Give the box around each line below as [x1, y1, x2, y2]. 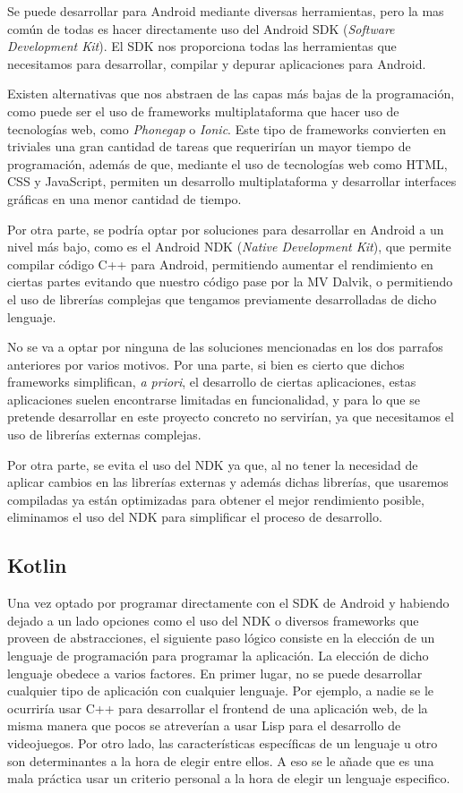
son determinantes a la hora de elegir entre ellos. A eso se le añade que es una [7, 751, 434, 770]
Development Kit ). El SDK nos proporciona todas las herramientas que [7, 37, 397, 55]
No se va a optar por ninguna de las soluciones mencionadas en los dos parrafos [7, 337, 443, 356]
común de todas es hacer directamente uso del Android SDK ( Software [7, 19, 395, 38]
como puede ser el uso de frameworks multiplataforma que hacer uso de [7, 101, 399, 120]
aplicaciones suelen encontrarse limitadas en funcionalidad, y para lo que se [7, 389, 420, 408]
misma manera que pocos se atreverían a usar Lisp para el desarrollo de [7, 716, 401, 735]
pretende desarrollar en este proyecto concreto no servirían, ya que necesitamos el [7, 407, 454, 426]
